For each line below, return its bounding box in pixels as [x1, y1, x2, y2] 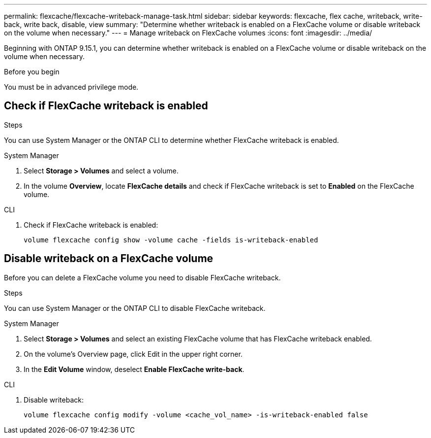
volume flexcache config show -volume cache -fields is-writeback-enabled [24, 236, 318, 244]
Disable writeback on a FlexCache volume [4, 252, 214, 265]
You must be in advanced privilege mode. [4, 83, 139, 91]
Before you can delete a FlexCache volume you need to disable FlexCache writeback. [4, 273, 281, 282]
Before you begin [4, 67, 60, 76]
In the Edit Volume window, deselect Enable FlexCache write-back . [24, 365, 245, 373]
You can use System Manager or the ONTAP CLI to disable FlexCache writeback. [4, 303, 266, 312]
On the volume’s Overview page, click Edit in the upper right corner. [24, 349, 243, 358]
